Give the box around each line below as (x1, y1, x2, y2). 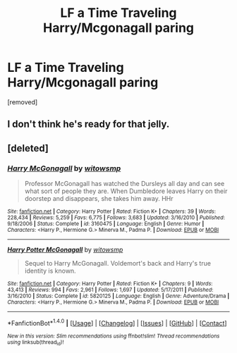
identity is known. (24, 266, 76, 275)
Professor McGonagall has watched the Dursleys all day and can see (24, 180, 225, 188)
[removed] (7, 97, 38, 106)
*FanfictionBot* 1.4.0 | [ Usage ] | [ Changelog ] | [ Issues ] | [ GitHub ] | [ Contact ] (7, 318, 227, 327)
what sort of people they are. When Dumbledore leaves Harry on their (24, 187, 228, 195)
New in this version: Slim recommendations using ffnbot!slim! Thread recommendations (7, 333, 220, 340)
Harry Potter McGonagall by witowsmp (7, 245, 123, 254)
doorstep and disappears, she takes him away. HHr (24, 194, 174, 203)
